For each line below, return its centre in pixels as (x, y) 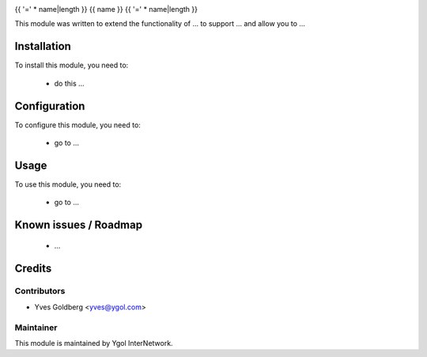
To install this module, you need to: (72, 65)
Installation (43, 46)
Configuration (50, 106)
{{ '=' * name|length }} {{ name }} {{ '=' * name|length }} (106, 9)
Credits (33, 268)
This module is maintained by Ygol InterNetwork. (94, 343)
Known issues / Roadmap (78, 225)
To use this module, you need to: (68, 184)
